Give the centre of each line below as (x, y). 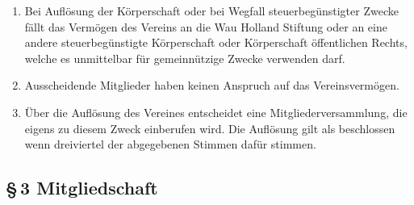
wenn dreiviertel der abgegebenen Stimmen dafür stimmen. (170, 144)
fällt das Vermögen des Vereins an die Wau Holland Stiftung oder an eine (206, 26)
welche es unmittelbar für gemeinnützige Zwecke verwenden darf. (185, 58)
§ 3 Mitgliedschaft (82, 188)
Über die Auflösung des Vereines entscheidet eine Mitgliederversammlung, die (216, 112)
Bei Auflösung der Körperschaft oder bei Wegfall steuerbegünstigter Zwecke (211, 10)
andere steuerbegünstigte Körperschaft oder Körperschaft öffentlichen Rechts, (216, 42)
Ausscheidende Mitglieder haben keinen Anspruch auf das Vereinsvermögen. (212, 85)
